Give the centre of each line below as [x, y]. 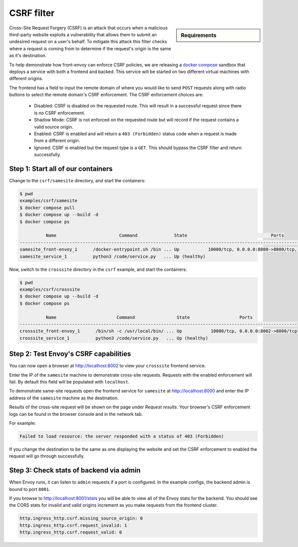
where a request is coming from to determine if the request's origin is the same [90, 48]
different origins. [26, 78]
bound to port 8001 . [30, 489]
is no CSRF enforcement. [60, 113]
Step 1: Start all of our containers [61, 169]
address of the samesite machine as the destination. [64, 398]
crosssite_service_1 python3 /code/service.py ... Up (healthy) [114, 338]
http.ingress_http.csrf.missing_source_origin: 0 [81, 518]
